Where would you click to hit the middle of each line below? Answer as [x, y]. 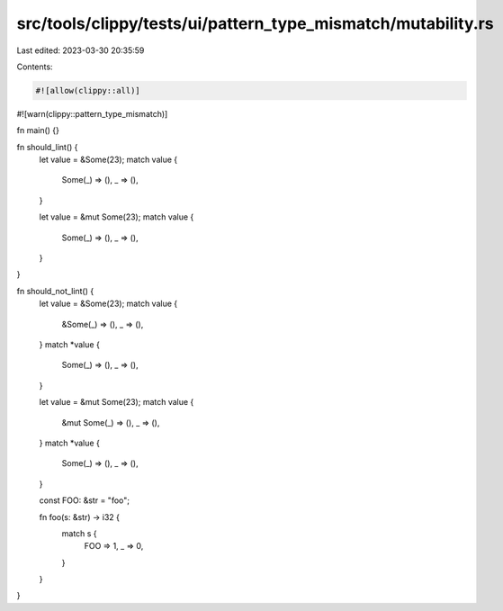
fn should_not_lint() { [55, 291]
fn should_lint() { [47, 147]
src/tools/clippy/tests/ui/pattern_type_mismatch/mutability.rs [255, 23]
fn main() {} [38, 130]
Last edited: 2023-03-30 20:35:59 [81, 50]
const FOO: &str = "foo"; [85, 500]
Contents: [35, 67]
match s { [80, 533]
